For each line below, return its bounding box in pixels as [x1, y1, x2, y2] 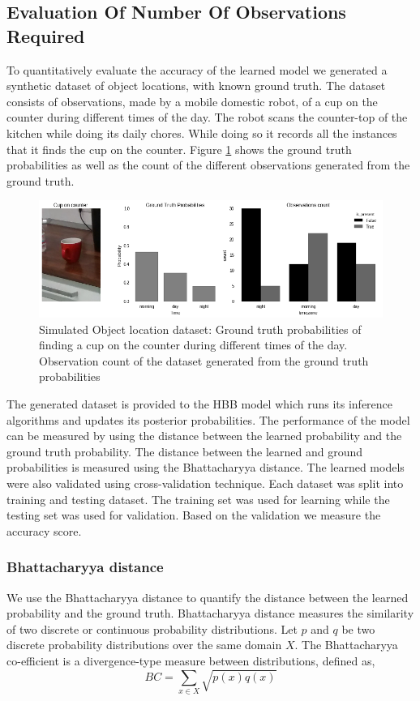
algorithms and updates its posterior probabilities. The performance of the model [6, 411, 410, 428]
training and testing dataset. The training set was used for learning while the [6, 490, 390, 507]
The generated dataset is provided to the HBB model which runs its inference [6, 395, 393, 412]
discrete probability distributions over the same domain [6, 636, 282, 653]
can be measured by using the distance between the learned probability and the [6, 427, 402, 444]
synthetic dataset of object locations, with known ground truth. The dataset [6, 77, 386, 94]
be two [341, 620, 375, 637]
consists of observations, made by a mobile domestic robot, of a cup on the [6, 92, 378, 109]
